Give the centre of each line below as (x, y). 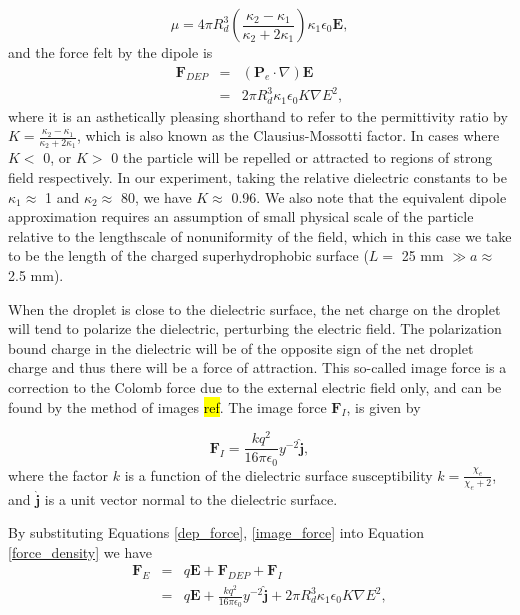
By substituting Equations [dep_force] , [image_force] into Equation (216, 532)
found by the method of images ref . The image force (167, 406)
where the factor (58, 474)
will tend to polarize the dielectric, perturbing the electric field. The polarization (255, 328)
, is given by (383, 406)
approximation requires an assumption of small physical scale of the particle (241, 216)
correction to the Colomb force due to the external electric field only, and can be (255, 386)
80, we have (156, 196)
